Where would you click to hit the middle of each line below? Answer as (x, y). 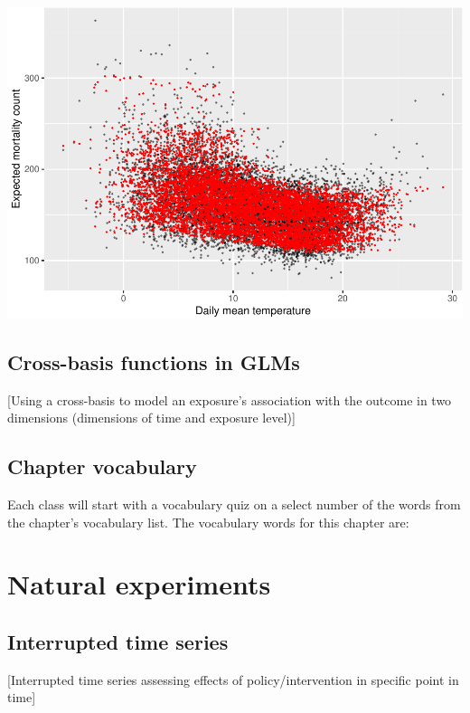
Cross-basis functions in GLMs (154, 361)
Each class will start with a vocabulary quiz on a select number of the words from (234, 504)
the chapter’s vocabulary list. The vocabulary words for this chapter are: (208, 522)
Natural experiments (139, 584)
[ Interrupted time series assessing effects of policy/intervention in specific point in (233, 679)
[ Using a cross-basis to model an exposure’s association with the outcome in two (230, 399)
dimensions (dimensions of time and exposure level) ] (151, 418)
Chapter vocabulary (102, 466)
